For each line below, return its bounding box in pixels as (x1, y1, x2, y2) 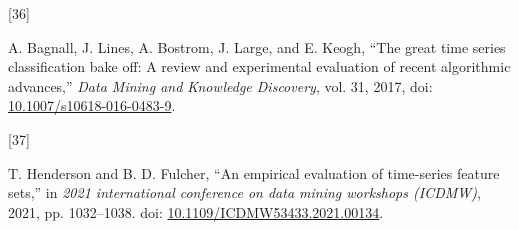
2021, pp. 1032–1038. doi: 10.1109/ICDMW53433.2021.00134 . (8, 201, 384, 222)
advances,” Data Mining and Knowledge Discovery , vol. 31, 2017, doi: (8, 75, 433, 96)
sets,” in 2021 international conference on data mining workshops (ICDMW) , (8, 182, 481, 203)
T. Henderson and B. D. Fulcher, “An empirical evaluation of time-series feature (8, 162, 500, 183)
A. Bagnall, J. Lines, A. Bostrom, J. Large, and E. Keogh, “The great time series (8, 36, 506, 57)
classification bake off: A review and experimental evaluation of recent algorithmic (8, 56, 511, 77)
